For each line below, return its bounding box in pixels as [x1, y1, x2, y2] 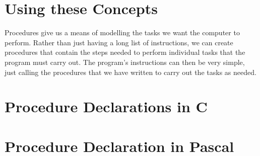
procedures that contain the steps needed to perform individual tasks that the [5, 47, 245, 57]
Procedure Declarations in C [5, 96, 208, 117]
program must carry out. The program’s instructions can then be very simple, [5, 56, 245, 67]
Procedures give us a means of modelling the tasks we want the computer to [5, 27, 240, 38]
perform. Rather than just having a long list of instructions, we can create [5, 37, 233, 47]
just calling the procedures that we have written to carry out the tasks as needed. [5, 66, 256, 77]
